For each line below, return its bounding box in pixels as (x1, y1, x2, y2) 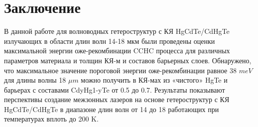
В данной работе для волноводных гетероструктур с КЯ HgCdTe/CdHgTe (4, 26, 230, 36)
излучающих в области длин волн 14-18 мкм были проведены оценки (4, 35, 215, 46)
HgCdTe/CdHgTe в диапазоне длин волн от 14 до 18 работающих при (4, 104, 219, 114)
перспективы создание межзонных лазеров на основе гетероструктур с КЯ (4, 94, 230, 105)
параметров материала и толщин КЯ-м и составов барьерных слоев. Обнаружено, (4, 55, 252, 65)
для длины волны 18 (4, 75, 66, 85)
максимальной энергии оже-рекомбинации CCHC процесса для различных (4, 45, 230, 56)
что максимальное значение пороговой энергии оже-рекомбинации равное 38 (4, 65, 237, 75)
